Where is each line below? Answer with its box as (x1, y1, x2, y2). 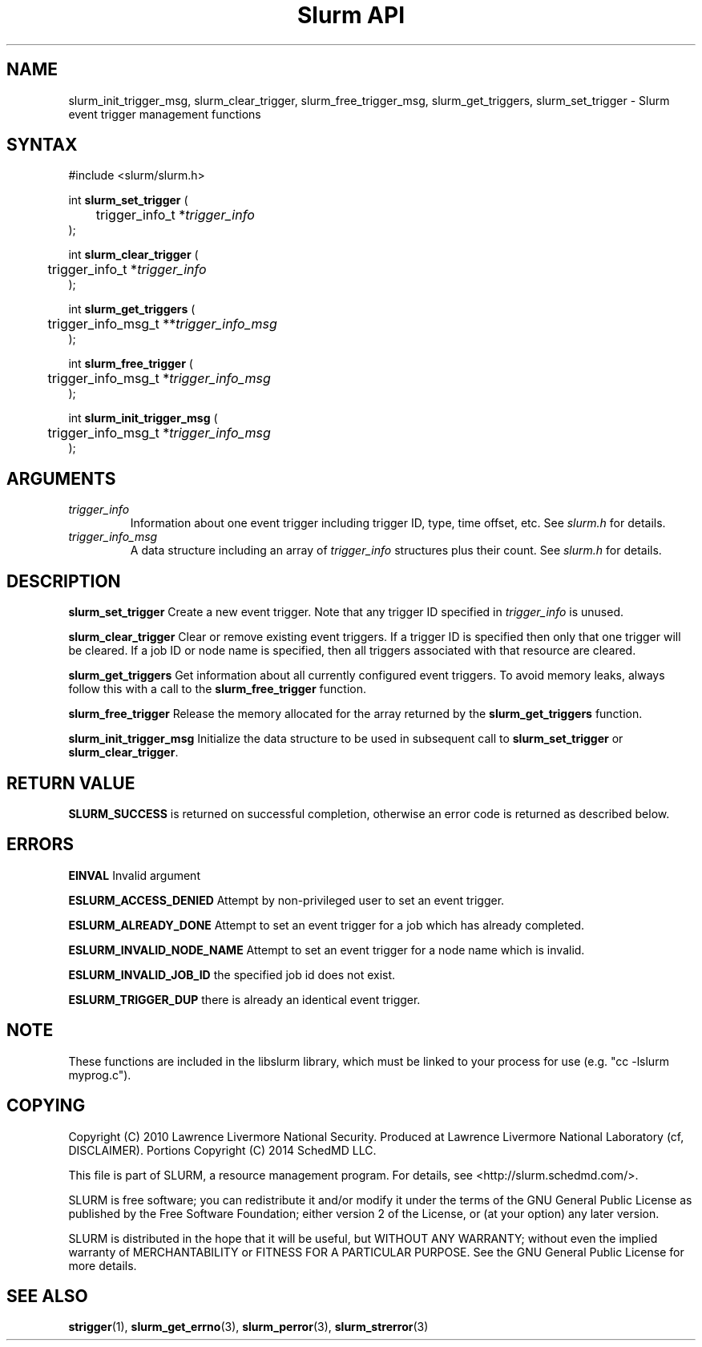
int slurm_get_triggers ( (68, 302, 196, 317)
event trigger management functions (68, 107, 261, 121)
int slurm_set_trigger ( (68, 193, 188, 208)
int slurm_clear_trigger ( (68, 248, 199, 262)
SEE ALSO (6, 1285, 88, 1306)
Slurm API (297, 2, 405, 29)
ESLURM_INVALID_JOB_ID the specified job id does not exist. (68, 967, 396, 982)
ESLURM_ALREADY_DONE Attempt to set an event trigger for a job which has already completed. (68, 917, 585, 932)
